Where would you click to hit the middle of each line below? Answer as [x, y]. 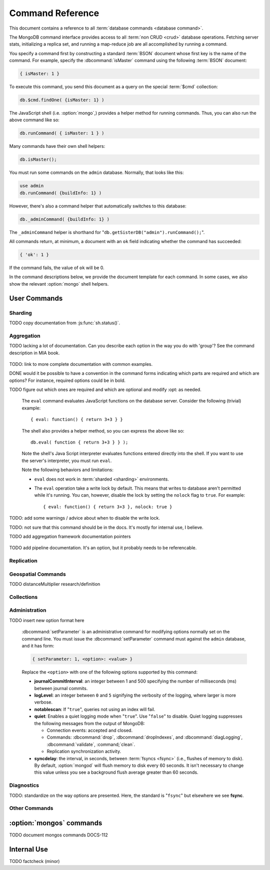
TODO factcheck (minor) [34, 861]
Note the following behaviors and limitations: [67, 470]
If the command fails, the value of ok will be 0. [57, 268]
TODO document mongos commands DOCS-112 [59, 835]
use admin [32, 186]
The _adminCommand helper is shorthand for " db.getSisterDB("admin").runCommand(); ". [107, 232]
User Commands [36, 298]
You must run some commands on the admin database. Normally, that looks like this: [97, 172]
